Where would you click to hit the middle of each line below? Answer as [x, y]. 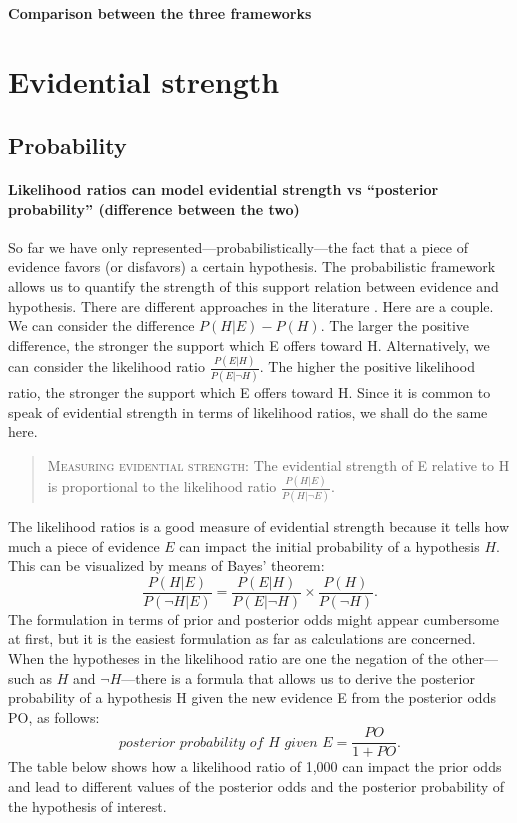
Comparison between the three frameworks [160, 12]
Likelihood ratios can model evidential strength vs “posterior [223, 188]
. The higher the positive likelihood [367, 366]
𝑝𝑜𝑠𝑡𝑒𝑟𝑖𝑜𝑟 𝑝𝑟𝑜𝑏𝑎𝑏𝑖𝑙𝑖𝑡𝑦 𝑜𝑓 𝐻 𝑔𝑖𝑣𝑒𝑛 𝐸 [226, 742]
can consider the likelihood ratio [106, 366]
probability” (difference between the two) [154, 208]
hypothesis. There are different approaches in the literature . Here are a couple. [251, 305]
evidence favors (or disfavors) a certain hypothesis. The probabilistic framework [252, 266]
